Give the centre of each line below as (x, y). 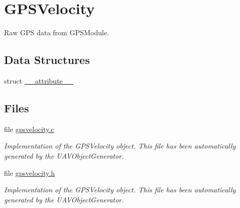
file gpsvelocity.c (29, 129)
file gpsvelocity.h (30, 172)
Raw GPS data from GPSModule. (57, 32)
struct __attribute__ (39, 80)
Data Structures (47, 60)
